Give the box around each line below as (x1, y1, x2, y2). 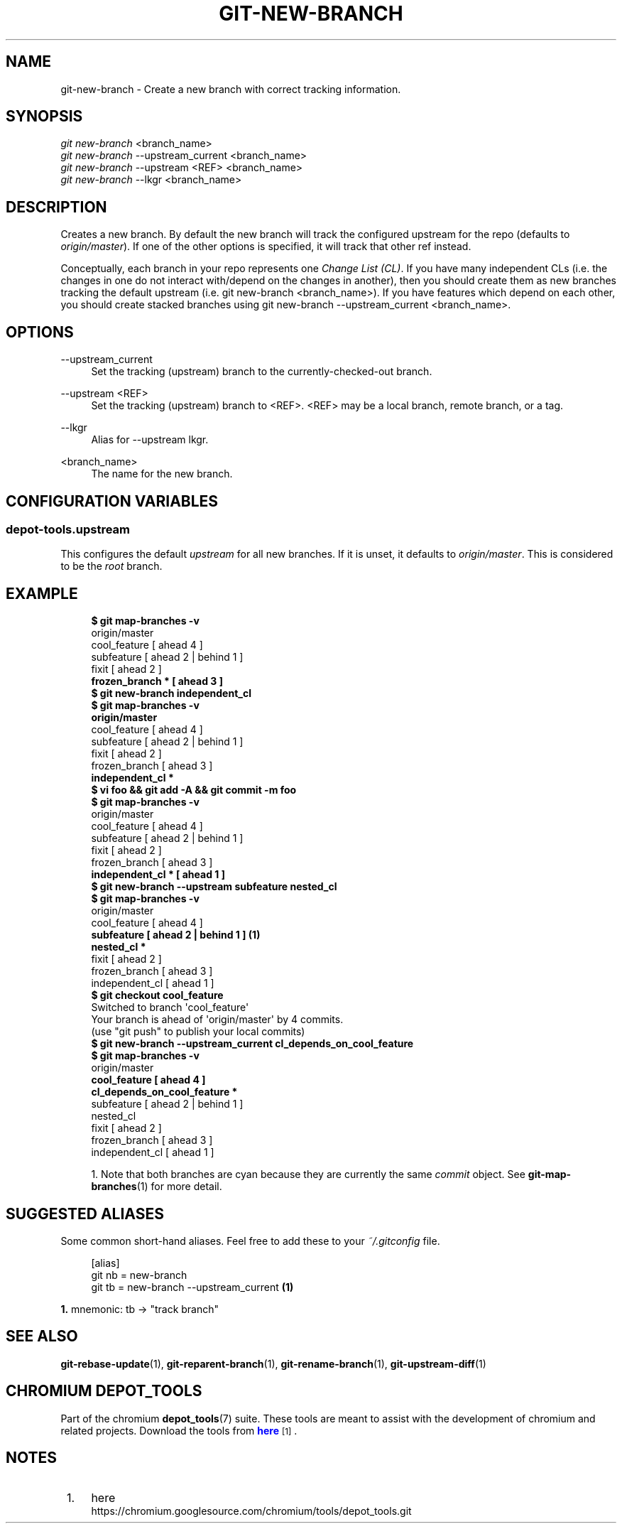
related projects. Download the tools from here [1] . (60, 1424, 298, 1437)
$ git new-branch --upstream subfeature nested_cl (91, 880, 337, 893)
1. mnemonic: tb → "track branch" (60, 1303, 219, 1316)
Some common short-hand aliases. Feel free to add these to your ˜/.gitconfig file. (60, 1235, 440, 1248)
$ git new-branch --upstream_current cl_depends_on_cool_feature (91, 1037, 414, 1050)
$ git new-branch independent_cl (91, 687, 251, 700)
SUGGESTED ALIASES (6, 1204, 164, 1223)
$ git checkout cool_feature (91, 989, 224, 1002)
